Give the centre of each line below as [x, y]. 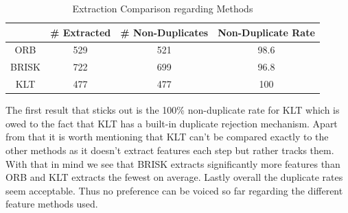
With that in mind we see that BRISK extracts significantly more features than [173, 163]
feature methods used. [52, 204]
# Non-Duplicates [164, 32]
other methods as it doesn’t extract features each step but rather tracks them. [170, 150]
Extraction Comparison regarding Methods [163, 8]
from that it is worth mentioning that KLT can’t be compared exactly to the [167, 137]
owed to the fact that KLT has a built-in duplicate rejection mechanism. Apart [172, 123]
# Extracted [80, 32]
